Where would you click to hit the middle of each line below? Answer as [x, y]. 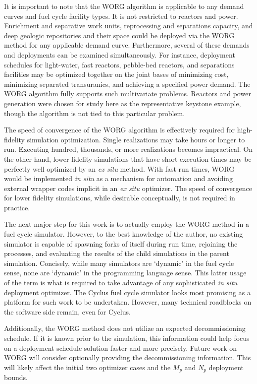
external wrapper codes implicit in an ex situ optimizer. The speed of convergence [128, 188]
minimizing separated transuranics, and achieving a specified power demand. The [127, 84]
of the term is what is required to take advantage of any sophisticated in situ [121, 283]
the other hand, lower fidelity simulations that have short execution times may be [128, 159]
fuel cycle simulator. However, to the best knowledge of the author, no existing [124, 234]
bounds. [16, 377]
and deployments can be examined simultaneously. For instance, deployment [120, 54]
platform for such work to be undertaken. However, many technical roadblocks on [128, 302]
